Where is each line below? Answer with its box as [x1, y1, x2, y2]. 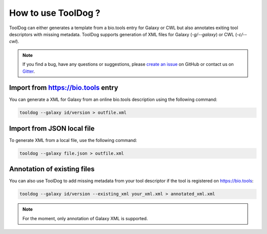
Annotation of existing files [9, 165, 95, 173]
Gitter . [22, 68, 35, 74]
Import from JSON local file [9, 124, 95, 133]
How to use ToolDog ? [9, 7, 101, 18]
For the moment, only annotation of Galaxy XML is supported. [22, 215, 148, 221]
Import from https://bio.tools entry [9, 84, 119, 92]
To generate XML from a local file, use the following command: [9, 137, 137, 143]
